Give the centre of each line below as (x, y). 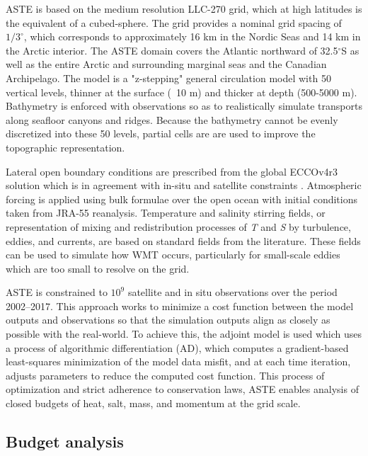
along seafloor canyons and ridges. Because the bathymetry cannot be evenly (172, 119)
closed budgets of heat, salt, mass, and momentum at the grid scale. (153, 403)
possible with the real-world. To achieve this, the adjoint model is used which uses (184, 334)
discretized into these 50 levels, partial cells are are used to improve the (161, 133)
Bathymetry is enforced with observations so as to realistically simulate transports (184, 106)
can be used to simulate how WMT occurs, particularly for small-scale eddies (173, 255)
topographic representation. (65, 147)
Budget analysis (65, 441)
